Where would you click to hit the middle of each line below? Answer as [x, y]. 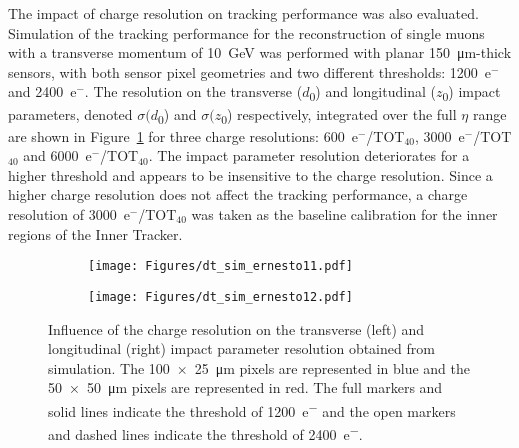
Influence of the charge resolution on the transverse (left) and [236, 328]
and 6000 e [57, 155]
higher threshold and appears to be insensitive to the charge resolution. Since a [250, 174]
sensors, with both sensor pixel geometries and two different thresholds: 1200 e [249, 71]
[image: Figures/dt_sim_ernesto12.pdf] [220, 296]
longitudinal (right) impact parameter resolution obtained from [241, 348]
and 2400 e [42, 91]
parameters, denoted [70, 113]
